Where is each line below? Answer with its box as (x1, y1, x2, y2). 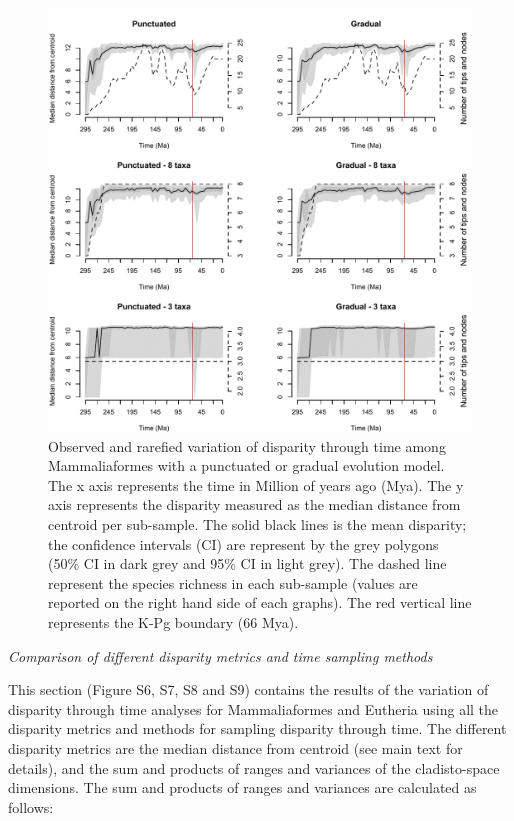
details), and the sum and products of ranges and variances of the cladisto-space (8, 757, 500, 778)
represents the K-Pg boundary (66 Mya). (48, 611, 299, 632)
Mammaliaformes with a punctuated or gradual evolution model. (48, 455, 445, 476)
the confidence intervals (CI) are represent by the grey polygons (48, 533, 439, 554)
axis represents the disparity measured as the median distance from (48, 494, 461, 515)
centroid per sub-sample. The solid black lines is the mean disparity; (48, 513, 467, 534)
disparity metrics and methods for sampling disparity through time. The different (8, 718, 507, 739)
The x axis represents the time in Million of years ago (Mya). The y (48, 474, 464, 495)
